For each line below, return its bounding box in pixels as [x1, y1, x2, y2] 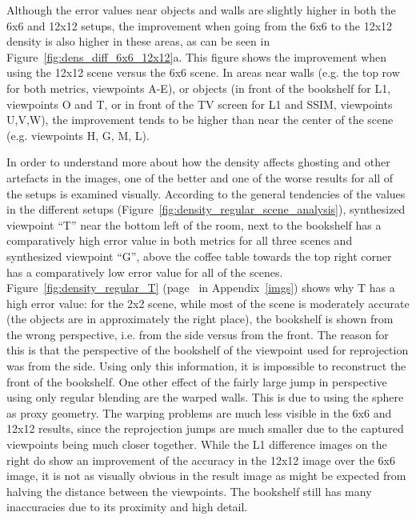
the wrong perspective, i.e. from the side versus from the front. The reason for [6, 326, 389, 342]
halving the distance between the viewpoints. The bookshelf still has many [6, 482, 372, 499]
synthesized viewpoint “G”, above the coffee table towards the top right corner [6, 247, 392, 264]
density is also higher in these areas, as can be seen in [6, 33, 270, 50]
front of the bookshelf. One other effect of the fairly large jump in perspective [6, 373, 387, 390]
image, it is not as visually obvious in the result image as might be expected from [6, 467, 406, 484]
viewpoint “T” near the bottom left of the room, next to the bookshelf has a [6, 216, 382, 233]
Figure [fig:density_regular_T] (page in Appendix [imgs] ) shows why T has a [6, 279, 395, 296]
